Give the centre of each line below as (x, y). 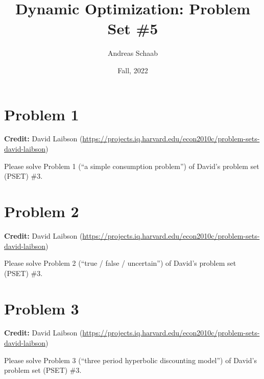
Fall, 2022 (133, 70)
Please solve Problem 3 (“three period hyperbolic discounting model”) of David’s (130, 360)
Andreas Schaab (133, 53)
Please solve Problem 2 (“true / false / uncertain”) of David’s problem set (120, 263)
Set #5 (133, 28)
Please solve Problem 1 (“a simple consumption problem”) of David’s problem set (132, 166)
